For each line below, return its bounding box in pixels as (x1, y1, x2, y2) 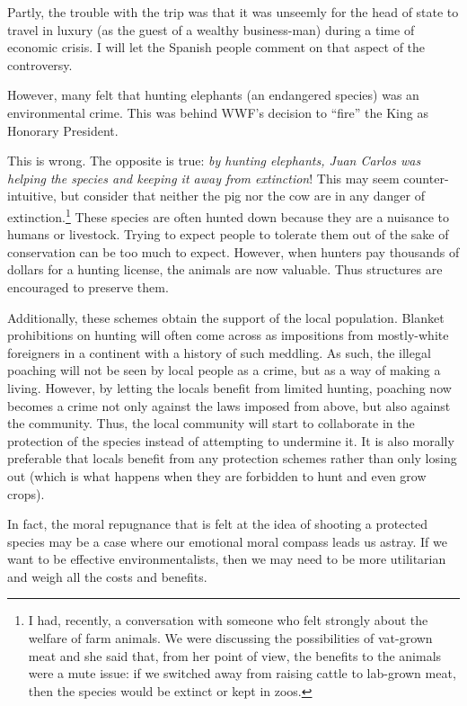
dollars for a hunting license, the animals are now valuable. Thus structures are (7, 260, 443, 279)
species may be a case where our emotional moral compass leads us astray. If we (7, 532, 447, 550)
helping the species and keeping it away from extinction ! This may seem (7, 168, 400, 187)
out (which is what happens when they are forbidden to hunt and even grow (7, 466, 427, 485)
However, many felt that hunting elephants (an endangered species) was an (7, 85, 419, 104)
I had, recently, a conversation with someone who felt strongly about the (28, 611, 428, 630)
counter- (403, 168, 449, 187)
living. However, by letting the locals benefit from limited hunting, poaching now (7, 378, 452, 397)
